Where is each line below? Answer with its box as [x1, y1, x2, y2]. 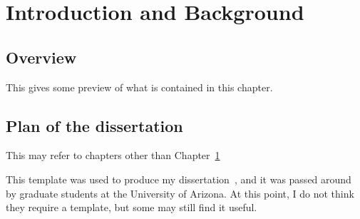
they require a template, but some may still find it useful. [6, 200, 257, 215]
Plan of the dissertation [6, 114, 183, 136]
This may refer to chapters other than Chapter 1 [6, 148, 220, 163]
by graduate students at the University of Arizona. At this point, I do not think [6, 185, 354, 200]
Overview [6, 46, 77, 68]
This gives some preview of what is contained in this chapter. [6, 79, 273, 94]
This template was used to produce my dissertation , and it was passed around [6, 171, 351, 186]
